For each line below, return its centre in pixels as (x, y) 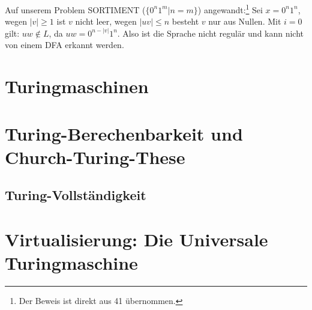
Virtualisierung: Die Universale (136, 239)
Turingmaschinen (77, 86)
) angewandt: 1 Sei (230, 9)
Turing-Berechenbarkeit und (124, 133)
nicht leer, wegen (106, 21)
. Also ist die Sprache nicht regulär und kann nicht (211, 33)
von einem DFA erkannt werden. (64, 45)
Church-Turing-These (95, 157)
